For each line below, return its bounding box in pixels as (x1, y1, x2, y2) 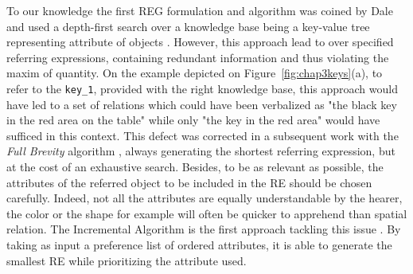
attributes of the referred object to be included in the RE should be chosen (6, 174, 372, 190)
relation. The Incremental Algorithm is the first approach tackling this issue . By (6, 221, 401, 237)
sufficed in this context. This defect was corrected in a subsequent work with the (6, 127, 399, 143)
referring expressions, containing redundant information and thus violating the (6, 49, 389, 65)
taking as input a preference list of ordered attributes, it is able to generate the (6, 236, 392, 252)
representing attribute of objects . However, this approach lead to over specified (6, 33, 394, 50)
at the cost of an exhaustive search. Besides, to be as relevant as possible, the (6, 159, 384, 174)
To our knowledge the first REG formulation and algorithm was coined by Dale (6, 2, 393, 18)
